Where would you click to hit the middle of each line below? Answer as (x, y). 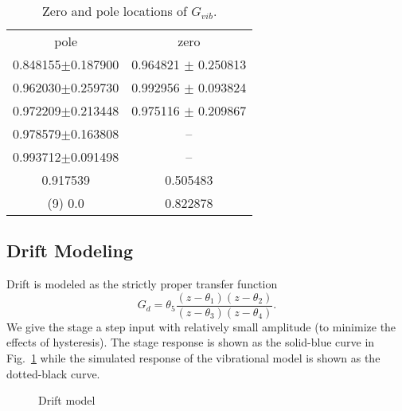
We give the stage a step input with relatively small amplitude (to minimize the (201, 326)
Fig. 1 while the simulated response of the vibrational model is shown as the (193, 358)
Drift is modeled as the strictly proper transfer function (142, 284)
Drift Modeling (70, 251)
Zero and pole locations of (115, 11)
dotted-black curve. (53, 373)
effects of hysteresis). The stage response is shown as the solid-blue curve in (191, 342)
